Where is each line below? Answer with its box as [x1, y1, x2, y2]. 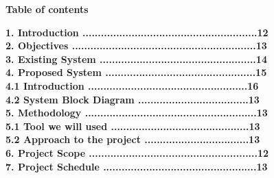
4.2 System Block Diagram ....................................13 [5, 92, 260, 106]
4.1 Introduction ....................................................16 [5, 78, 259, 92]
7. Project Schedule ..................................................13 [5, 159, 268, 173]
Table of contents [5, 2, 89, 16]
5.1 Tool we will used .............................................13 [5, 118, 260, 133]
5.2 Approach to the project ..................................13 [5, 132, 260, 147]
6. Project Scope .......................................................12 [5, 145, 269, 160]
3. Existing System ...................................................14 [5, 51, 267, 66]
